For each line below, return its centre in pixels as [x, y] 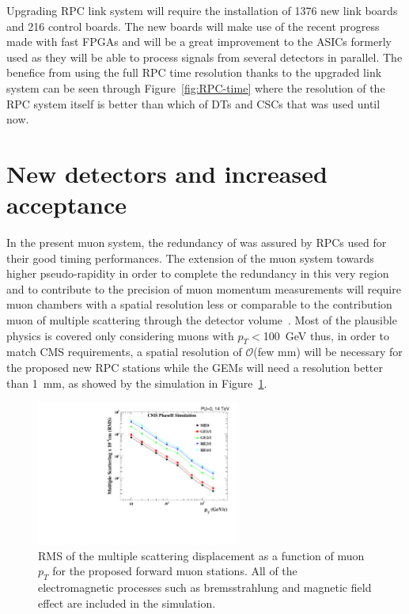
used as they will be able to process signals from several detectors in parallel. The [204, 57]
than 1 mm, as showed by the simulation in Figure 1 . [137, 383]
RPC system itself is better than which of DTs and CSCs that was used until [193, 103]
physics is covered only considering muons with [120, 335]
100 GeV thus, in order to [326, 335]
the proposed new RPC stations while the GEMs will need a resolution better [195, 368]
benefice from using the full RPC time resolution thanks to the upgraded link [194, 72]
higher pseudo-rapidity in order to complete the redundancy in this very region [198, 273]
